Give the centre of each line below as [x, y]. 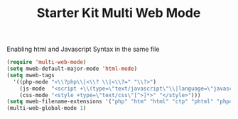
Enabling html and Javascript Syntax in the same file [83, 49]
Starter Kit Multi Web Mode [119, 13]
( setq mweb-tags [31, 75]
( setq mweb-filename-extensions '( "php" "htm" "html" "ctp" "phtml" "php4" [121, 102]
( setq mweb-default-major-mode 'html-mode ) [72, 69]
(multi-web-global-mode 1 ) [47, 108]
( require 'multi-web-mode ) [47, 62]
